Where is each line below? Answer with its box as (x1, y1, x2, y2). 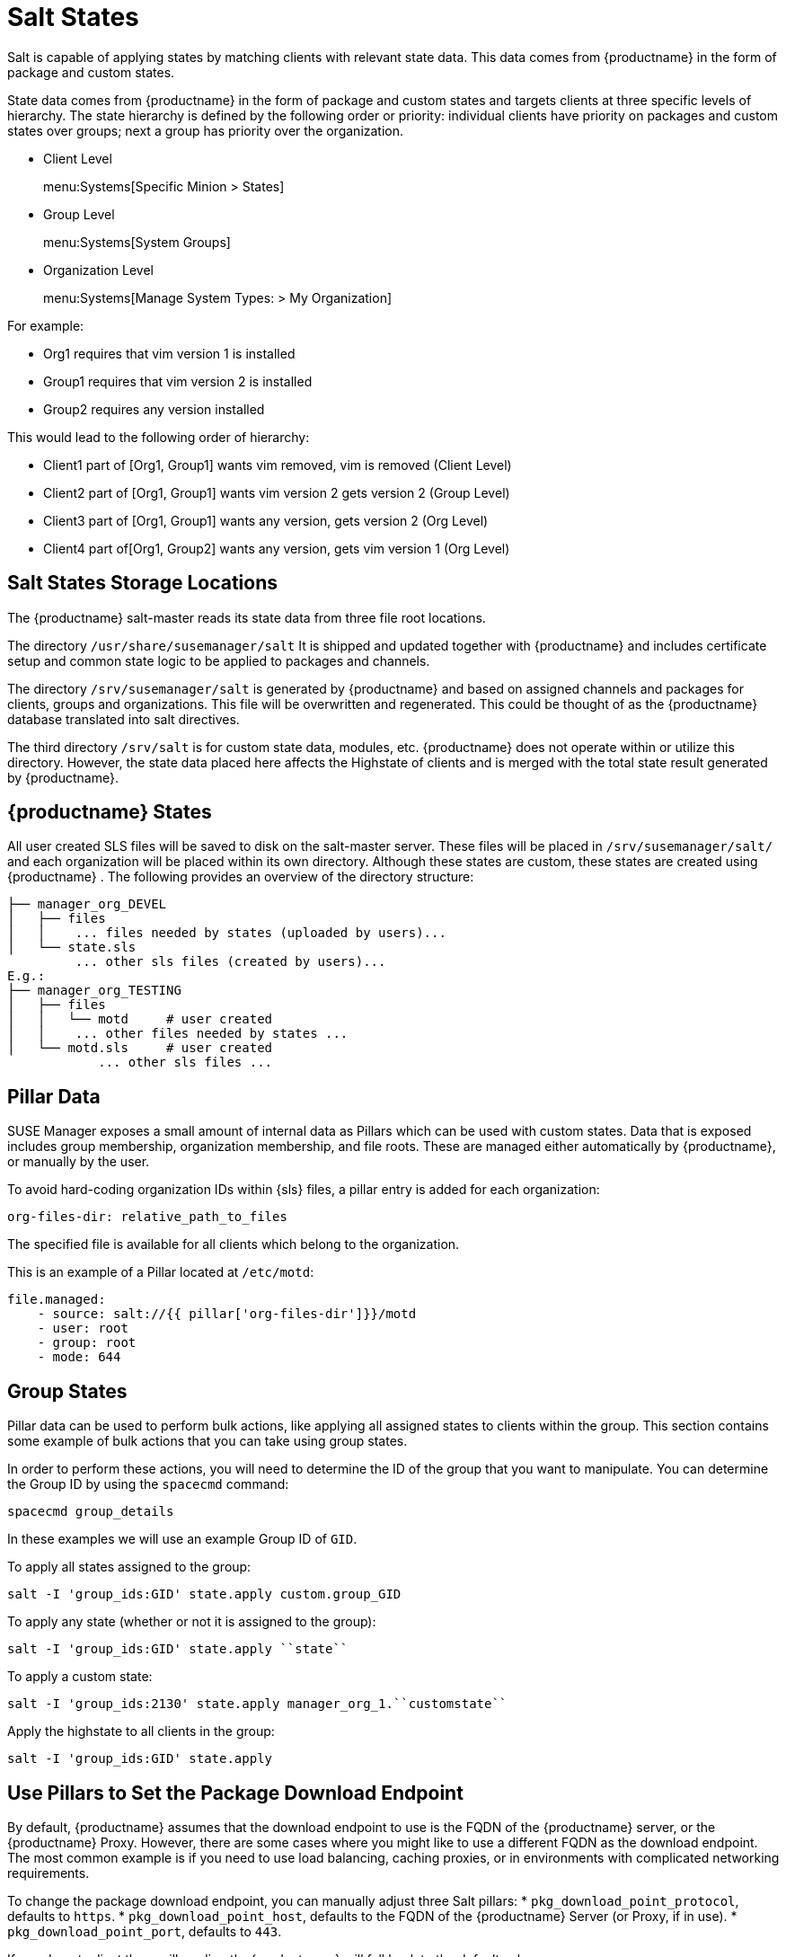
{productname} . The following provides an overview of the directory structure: (7, 869, 474, 885)
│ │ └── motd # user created (7, 1012, 273, 1027)
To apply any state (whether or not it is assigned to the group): (7, 1614, 376, 1630)
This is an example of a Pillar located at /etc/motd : (7, 1264, 314, 1280)
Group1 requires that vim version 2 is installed (43, 373, 313, 389)
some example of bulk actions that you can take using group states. (7, 1433, 408, 1449)
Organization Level (43, 261, 154, 278)
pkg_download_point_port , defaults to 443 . (7, 1923, 282, 1939)
